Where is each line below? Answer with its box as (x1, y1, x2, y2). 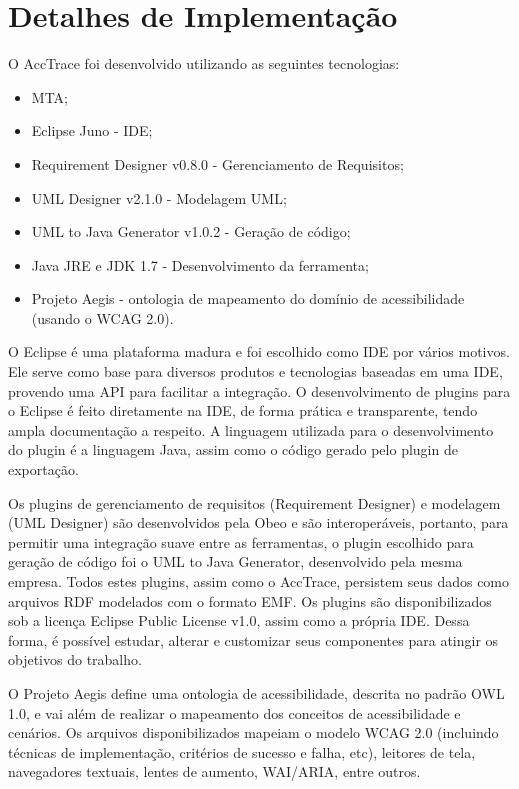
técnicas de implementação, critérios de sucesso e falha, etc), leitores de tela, (8, 741, 476, 762)
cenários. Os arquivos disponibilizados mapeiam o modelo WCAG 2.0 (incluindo (8, 722, 499, 743)
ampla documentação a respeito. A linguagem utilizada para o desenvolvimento (8, 419, 494, 440)
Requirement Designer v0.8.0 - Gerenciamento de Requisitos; (31, 153, 404, 174)
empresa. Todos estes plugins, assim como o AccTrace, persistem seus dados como (8, 571, 510, 591)
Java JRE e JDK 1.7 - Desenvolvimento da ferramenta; (31, 254, 369, 275)
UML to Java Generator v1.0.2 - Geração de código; (31, 221, 351, 242)
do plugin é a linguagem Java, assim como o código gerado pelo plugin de (8, 439, 458, 460)
